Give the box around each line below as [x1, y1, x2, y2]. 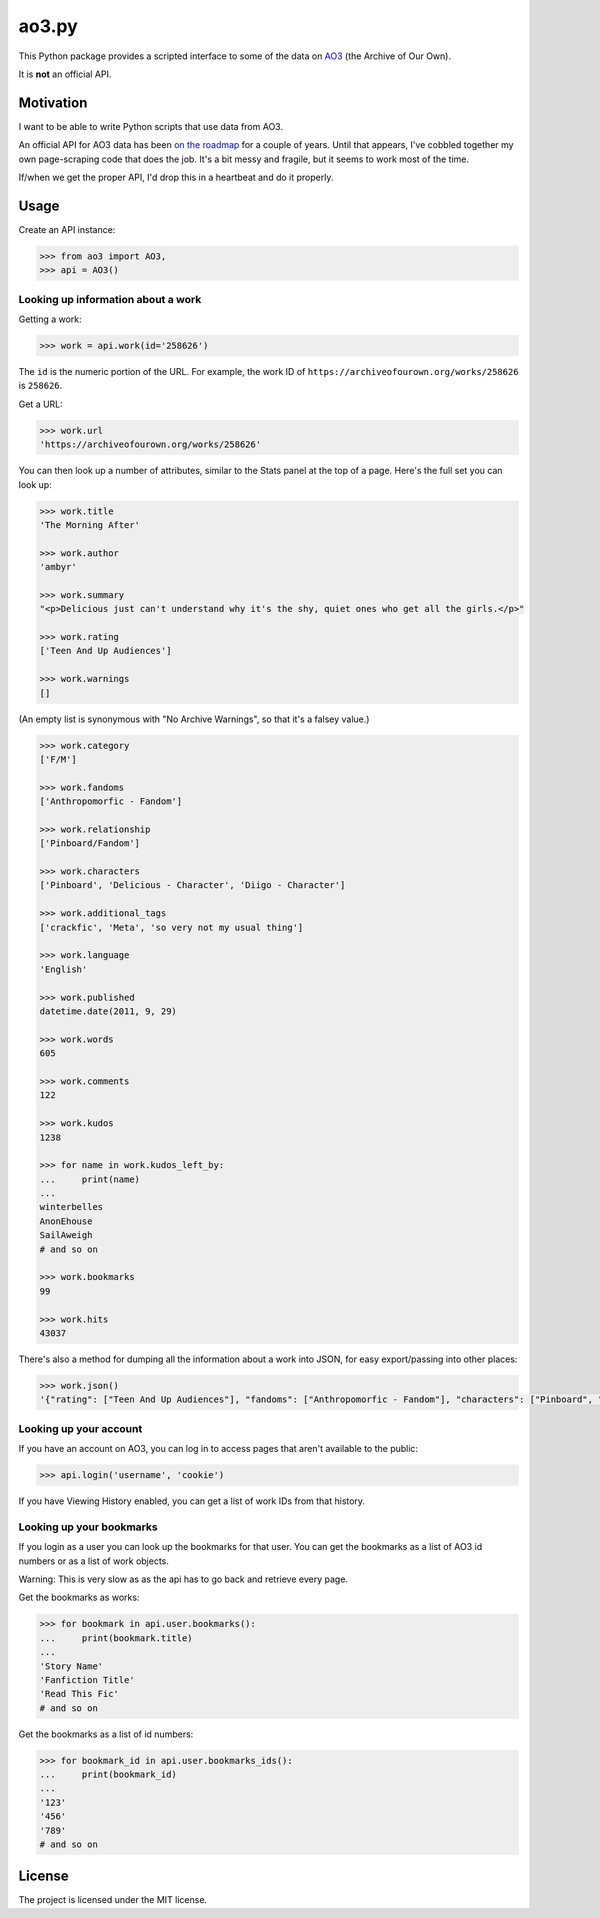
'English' [39, 963, 88, 975]
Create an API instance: [18, 223, 116, 235]
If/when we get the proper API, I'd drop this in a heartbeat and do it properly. [18, 171, 334, 184]
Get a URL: [18, 398, 64, 410]
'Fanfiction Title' [39, 1674, 135, 1685]
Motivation [18, 94, 88, 111]
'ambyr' [39, 561, 77, 573]
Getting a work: [18, 313, 82, 325]
